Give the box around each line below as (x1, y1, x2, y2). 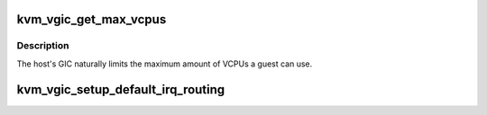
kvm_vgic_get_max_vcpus (16, 12, 167, 27)
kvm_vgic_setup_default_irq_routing (16, 82, 225, 97)
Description (16, 40, 69, 52)
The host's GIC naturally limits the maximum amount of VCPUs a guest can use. (16, 58, 313, 69)
